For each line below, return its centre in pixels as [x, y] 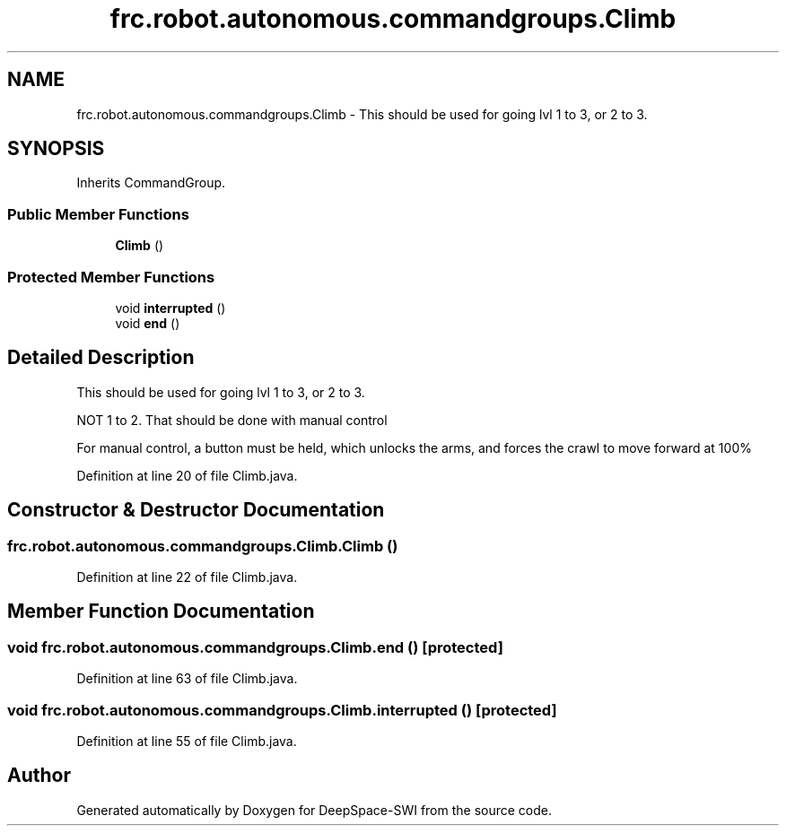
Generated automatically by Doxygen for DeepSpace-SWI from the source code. [314, 810]
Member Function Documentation [161, 612]
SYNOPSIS [56, 149]
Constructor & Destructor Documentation [196, 510]
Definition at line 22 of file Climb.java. [187, 577]
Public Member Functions [98, 214]
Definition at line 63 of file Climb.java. [187, 679]
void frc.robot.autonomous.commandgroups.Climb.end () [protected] [255, 647]
